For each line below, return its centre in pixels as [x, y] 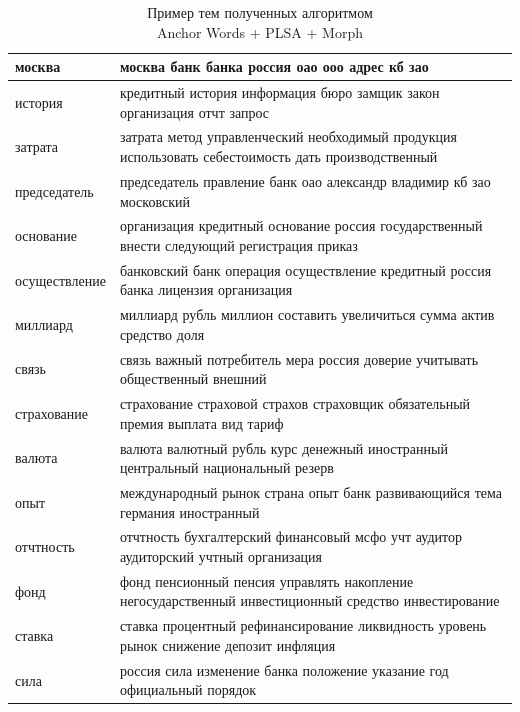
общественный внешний [193, 378]
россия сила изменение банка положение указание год [284, 669]
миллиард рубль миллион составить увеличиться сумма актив [307, 314]
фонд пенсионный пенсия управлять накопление [266, 580]
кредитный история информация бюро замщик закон [279, 92]
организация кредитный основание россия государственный [301, 225]
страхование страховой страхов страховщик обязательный [295, 403]
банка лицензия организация [206, 289]
